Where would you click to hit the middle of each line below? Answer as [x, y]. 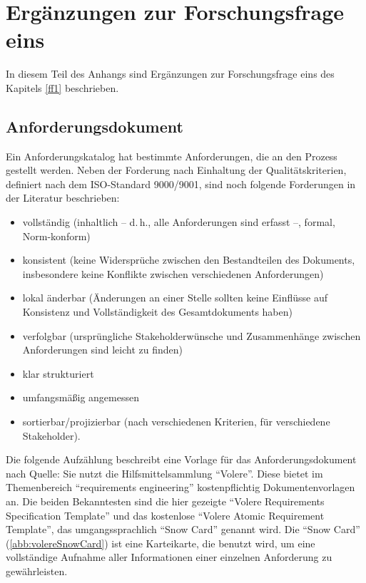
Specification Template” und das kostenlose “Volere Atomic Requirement [165, 515]
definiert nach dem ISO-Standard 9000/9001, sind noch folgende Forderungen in [181, 184]
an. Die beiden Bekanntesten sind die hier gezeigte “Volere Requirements [165, 501]
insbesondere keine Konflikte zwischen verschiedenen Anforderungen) [173, 273]
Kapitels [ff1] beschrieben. [62, 87]
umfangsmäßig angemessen [81, 397]
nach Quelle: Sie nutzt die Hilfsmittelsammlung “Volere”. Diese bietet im [164, 473]
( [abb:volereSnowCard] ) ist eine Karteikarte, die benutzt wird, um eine [161, 543]
